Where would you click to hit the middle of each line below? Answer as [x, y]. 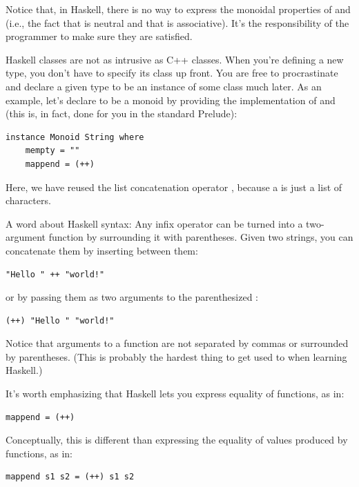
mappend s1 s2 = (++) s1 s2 [70, 477]
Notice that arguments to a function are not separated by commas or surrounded [177, 343]
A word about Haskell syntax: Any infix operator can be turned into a [154, 223]
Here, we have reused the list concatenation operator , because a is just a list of [174, 187]
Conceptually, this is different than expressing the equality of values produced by [177, 440]
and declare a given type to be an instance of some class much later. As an [164, 86]
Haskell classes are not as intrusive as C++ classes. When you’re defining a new [175, 59]
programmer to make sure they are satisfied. [99, 36]
